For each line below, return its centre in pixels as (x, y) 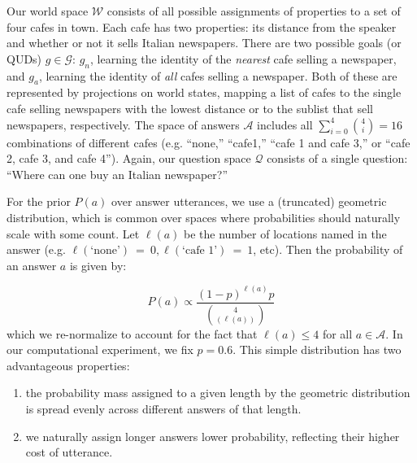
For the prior (39, 201)
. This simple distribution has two (317, 349)
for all (337, 333)
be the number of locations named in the (285, 233)
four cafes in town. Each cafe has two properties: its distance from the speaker (202, 26)
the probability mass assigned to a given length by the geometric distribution (218, 393)
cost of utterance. (69, 452)
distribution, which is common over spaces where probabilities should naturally (204, 217)
